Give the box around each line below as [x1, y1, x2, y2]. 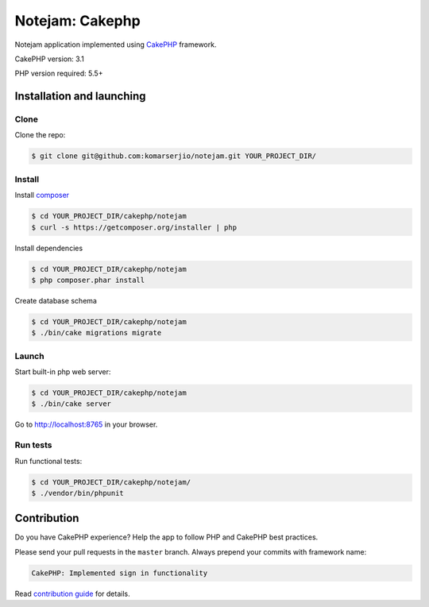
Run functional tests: [14, 456, 83, 466]
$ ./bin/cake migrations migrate [31, 328, 162, 338]
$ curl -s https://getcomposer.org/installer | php [31, 222, 238, 232]
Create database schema [14, 296, 97, 305]
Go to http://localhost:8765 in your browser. [14, 419, 158, 429]
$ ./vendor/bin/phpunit [31, 489, 125, 497]
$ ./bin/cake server [31, 400, 111, 408]
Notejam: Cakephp [14, 12, 141, 29]
